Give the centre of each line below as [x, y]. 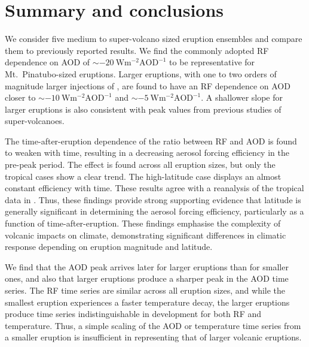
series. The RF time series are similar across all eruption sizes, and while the [145, 290]
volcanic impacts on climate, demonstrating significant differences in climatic [146, 235]
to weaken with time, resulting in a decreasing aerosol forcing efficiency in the [147, 153]
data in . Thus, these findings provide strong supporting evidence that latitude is [153, 199]
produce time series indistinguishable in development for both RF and [133, 314]
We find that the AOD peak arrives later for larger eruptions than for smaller [147, 266]
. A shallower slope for [242, 97]
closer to [20, 97]
